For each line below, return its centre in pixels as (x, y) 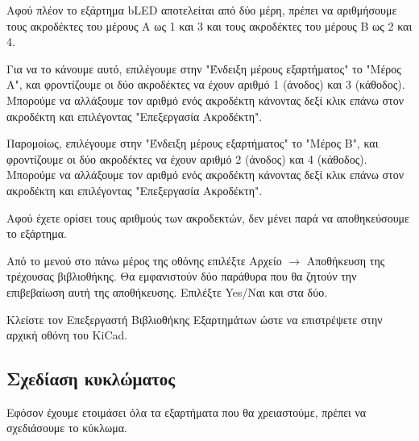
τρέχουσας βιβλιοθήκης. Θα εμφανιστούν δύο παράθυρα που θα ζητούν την (182, 276)
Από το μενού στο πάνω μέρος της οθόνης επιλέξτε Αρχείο (144, 260)
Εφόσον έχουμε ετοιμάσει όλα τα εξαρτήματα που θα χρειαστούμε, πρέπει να (187, 412)
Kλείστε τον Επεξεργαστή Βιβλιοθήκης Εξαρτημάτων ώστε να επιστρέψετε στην (195, 319)
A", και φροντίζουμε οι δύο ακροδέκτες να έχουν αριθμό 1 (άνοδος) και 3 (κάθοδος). (206, 84)
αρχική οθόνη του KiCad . (67, 335)
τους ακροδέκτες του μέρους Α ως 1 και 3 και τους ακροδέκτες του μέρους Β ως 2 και (209, 25)
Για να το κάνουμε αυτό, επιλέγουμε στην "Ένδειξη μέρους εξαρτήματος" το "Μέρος (204, 68)
